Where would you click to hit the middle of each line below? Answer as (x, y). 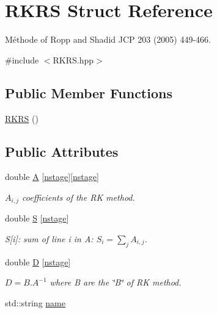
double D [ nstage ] (38, 261)
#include (22, 59)
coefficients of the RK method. (79, 197)
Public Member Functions (89, 92)
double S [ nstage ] (37, 218)
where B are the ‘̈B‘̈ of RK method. (116, 282)
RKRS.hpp (73, 59)
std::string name (35, 302)
